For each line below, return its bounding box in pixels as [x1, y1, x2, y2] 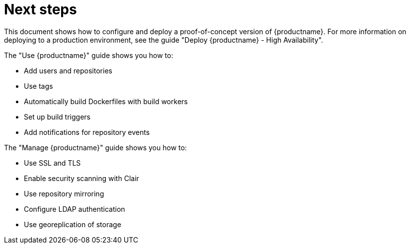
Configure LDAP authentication [24, 204, 125, 213]
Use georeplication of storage [24, 220, 121, 229]
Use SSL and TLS [24, 158, 81, 167]
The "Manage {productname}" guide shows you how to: [4, 143, 187, 152]
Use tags [24, 81, 53, 90]
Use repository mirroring [24, 189, 104, 198]
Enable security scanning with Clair [24, 174, 139, 183]
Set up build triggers [24, 112, 90, 121]
